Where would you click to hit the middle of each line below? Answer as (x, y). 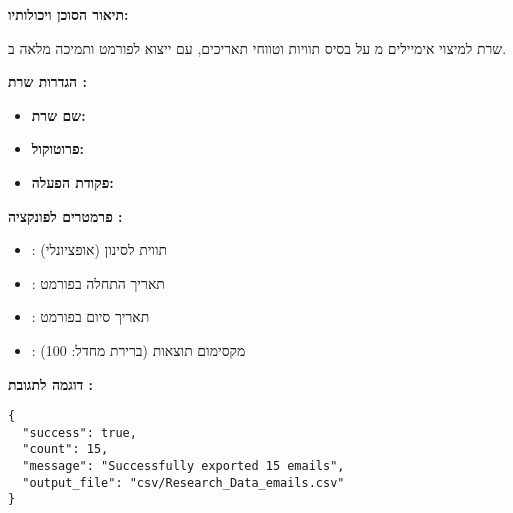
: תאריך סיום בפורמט (90, 316)
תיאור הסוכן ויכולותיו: (68, 14)
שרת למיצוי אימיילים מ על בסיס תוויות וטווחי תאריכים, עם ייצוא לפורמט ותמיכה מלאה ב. (257, 47)
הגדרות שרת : (47, 81)
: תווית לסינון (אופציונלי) (99, 249)
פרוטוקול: (58, 148)
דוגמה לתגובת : (51, 383)
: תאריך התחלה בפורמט (98, 282)
